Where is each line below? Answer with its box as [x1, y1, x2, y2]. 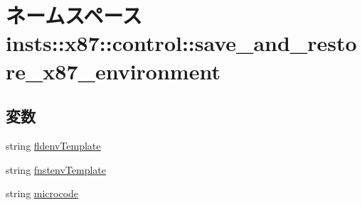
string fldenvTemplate [6, 138, 101, 153]
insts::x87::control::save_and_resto [6, 28, 357, 57]
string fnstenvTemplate [6, 162, 106, 177]
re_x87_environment [6, 56, 220, 85]
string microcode [6, 186, 79, 201]
